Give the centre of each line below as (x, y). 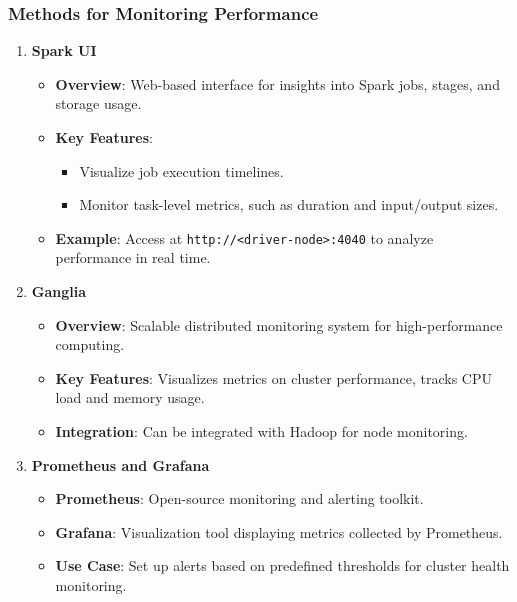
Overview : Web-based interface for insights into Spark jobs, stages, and (277, 83)
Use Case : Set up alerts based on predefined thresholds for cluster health (282, 565)
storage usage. (98, 103)
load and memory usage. (130, 397)
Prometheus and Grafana (120, 464)
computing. (90, 344)
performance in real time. (133, 257)
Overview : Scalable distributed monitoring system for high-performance (279, 324)
